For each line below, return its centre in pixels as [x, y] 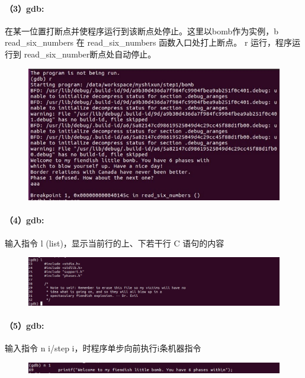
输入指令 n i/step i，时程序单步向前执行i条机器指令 [103, 348]
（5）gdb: [25, 325]
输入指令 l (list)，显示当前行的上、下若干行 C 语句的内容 [115, 243]
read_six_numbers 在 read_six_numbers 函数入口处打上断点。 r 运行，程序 [149, 42]
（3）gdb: [25, 8]
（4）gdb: [25, 220]
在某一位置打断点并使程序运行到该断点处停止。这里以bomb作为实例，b [142, 31]
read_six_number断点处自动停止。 [90, 54]
